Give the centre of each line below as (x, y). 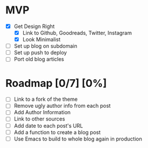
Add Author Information (42, 112)
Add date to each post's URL (48, 125)
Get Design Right (34, 26)
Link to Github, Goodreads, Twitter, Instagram (77, 33)
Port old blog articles (39, 59)
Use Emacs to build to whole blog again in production (78, 139)
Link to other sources (39, 119)
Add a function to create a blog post (57, 132)
